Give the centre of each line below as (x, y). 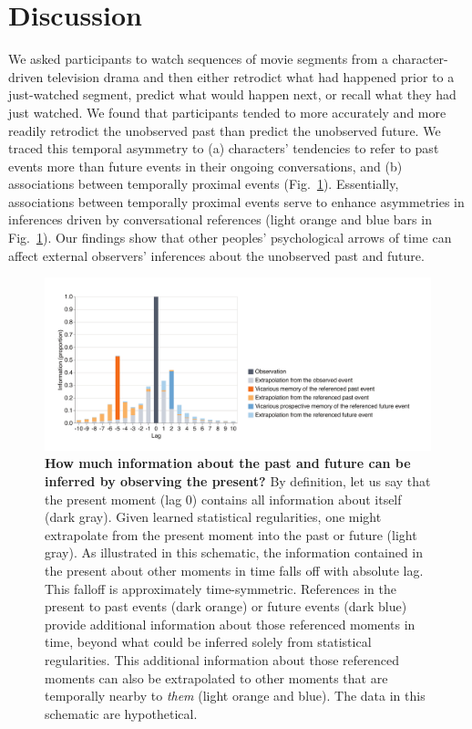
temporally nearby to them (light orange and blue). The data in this (235, 696)
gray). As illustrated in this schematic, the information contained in (234, 552)
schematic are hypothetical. (121, 713)
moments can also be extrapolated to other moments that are (216, 677)
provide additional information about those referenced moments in (230, 624)
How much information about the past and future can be (228, 463)
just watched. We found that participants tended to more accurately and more (227, 112)
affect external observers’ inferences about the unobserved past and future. (216, 255)
